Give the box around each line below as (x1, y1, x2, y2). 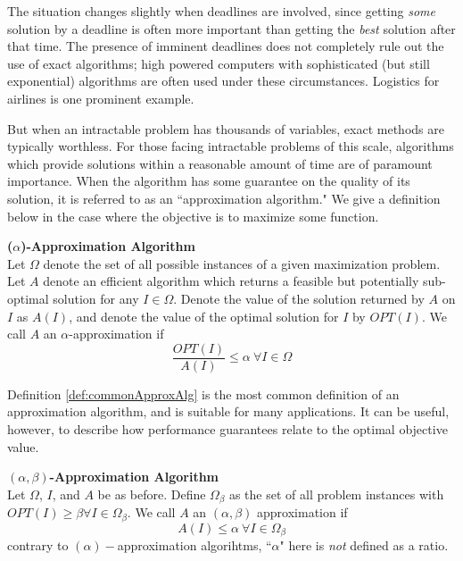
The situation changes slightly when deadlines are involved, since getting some (7, 2, 435, 20)
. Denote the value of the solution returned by (173, 289, 425, 307)
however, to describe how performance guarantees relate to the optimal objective (7, 419, 448, 438)
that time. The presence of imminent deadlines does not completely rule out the (7, 37, 444, 55)
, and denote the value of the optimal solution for (69, 306, 339, 325)
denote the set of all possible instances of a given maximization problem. (43, 254, 441, 272)
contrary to (7, 536, 69, 555)
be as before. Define (97, 484, 206, 503)
